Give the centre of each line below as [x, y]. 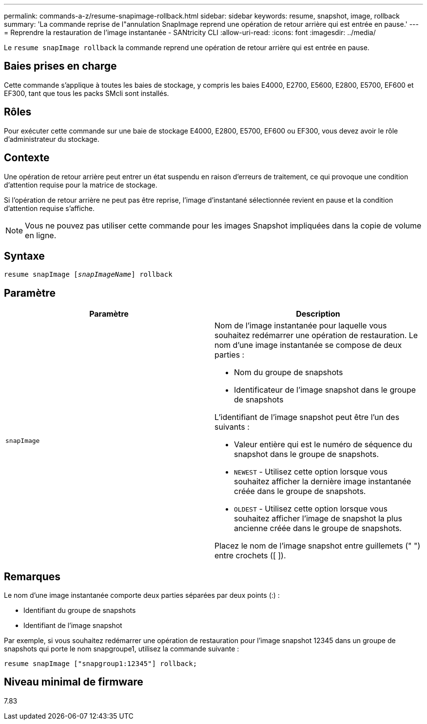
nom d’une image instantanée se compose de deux [308, 345]
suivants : [232, 427]
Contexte [27, 158]
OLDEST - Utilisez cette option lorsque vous [311, 509]
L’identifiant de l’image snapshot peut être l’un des [307, 417]
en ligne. [41, 235]
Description [318, 314]
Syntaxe [24, 256]
